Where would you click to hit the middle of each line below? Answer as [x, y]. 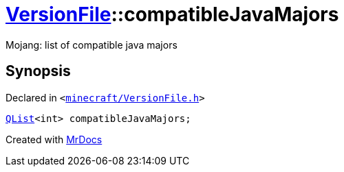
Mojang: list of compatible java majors [92, 45]
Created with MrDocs [54, 139]
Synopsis [38, 71]
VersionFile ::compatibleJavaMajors [172, 14]
